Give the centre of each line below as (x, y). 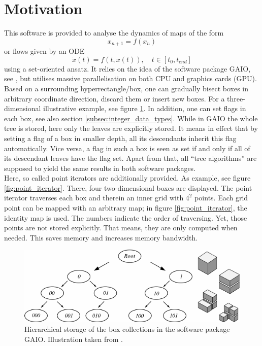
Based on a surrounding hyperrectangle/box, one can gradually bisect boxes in (126, 88)
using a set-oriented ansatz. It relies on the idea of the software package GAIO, (127, 68)
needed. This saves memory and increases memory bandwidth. (101, 237)
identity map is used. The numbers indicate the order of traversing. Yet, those (126, 217)
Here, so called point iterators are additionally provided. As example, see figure (127, 178)
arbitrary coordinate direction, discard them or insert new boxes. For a (114, 98)
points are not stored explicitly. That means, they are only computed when (121, 228)
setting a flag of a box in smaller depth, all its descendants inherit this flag (120, 138)
